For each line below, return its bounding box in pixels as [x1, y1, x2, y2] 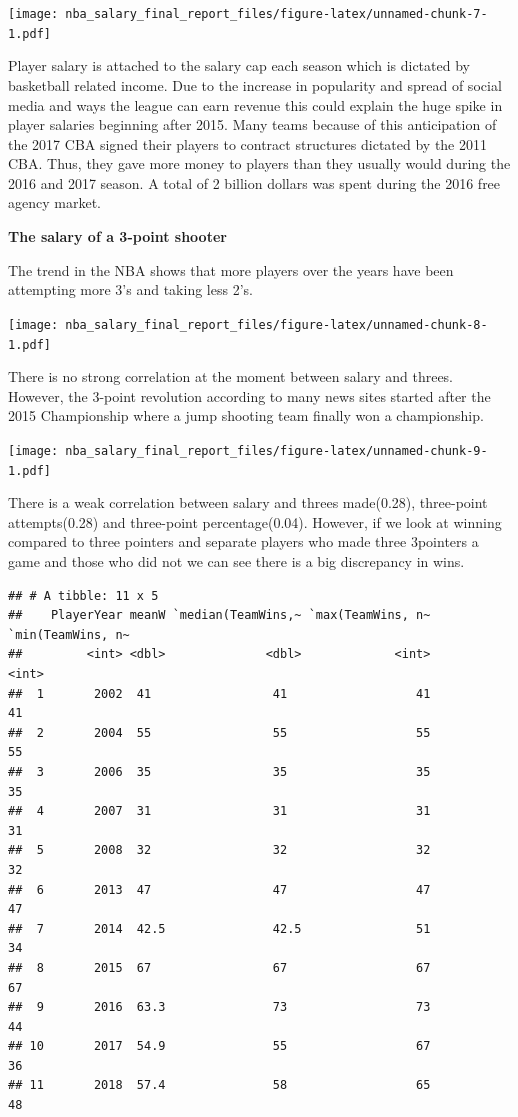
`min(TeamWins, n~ [8, 627, 130, 642]
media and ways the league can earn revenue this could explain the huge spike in [8, 94, 503, 115]
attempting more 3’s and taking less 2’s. [8, 279, 253, 300]
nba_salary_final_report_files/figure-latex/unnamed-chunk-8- [65, 317, 488, 332]
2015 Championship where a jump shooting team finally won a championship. [8, 405, 484, 426]
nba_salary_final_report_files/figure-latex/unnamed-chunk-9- [65, 443, 488, 458]
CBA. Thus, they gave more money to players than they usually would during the [8, 153, 511, 174]
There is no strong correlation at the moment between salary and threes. [8, 366, 454, 387]
